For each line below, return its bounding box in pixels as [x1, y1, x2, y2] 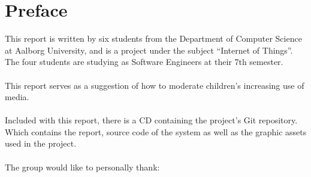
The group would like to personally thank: [5, 160, 160, 173]
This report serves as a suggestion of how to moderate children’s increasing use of [5, 79, 304, 91]
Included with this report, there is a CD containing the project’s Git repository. [5, 114, 298, 126]
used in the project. [5, 137, 77, 150]
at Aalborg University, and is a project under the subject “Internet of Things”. [5, 44, 293, 56]
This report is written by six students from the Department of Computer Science [5, 32, 302, 45]
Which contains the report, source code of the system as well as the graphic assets [5, 125, 307, 138]
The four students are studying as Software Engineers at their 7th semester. [5, 55, 283, 68]
